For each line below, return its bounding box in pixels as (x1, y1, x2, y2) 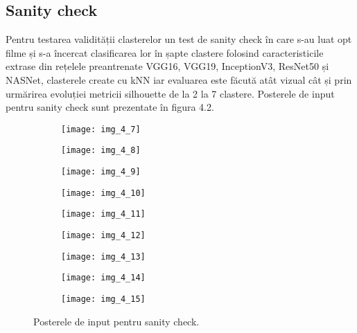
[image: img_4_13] (61, 251, 146, 262)
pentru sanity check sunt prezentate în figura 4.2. (6, 100, 214, 114)
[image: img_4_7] (61, 124, 141, 134)
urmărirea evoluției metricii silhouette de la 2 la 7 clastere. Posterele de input (6, 86, 335, 100)
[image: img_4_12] (61, 231, 146, 241)
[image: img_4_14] (61, 273, 146, 283)
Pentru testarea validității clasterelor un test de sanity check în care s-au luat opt (6, 32, 352, 46)
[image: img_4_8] (61, 145, 141, 156)
